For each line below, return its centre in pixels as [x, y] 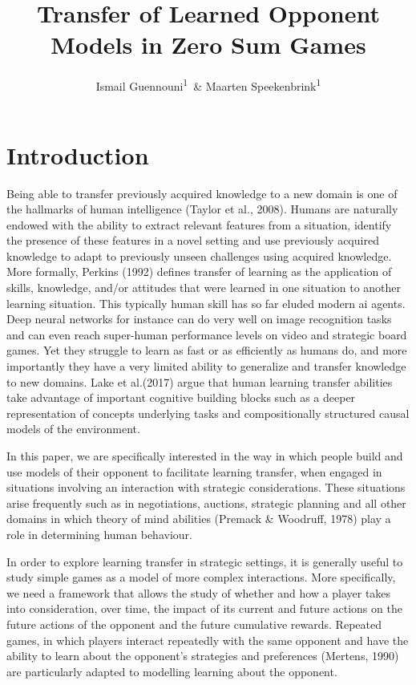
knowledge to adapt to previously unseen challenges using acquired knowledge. [199, 255]
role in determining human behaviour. [99, 534]
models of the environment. [73, 429]
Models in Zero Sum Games [208, 45]
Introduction [78, 154]
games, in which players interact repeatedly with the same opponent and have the [208, 640]
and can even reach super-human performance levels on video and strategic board [207, 334]
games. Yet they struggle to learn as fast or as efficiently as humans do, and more [207, 350]
